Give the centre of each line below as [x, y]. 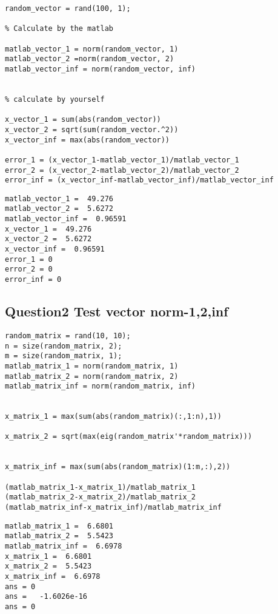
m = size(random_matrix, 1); [64, 356]
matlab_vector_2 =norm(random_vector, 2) [90, 59]
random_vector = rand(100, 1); [68, 8]
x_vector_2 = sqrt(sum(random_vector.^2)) [92, 129]
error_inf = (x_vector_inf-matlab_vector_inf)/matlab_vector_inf [139, 180]
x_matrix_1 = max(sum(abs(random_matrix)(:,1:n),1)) [113, 417]
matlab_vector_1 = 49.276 [59, 199]
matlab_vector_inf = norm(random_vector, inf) [100, 69]
